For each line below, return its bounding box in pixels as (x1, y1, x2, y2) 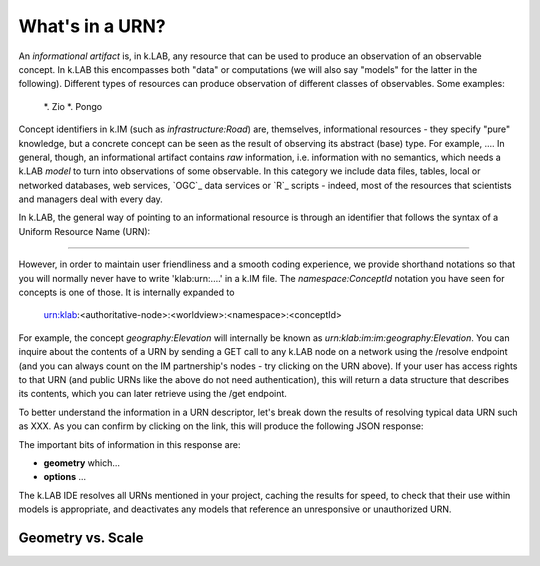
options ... (43, 471, 87, 483)
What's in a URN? (18, 15, 167, 37)
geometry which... (43, 456, 120, 469)
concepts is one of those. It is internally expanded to (18, 286, 235, 299)
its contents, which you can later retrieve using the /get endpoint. (18, 388, 287, 400)
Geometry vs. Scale (18, 529, 144, 546)
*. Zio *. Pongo (43, 100, 103, 112)
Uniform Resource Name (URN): (18, 225, 151, 237)
